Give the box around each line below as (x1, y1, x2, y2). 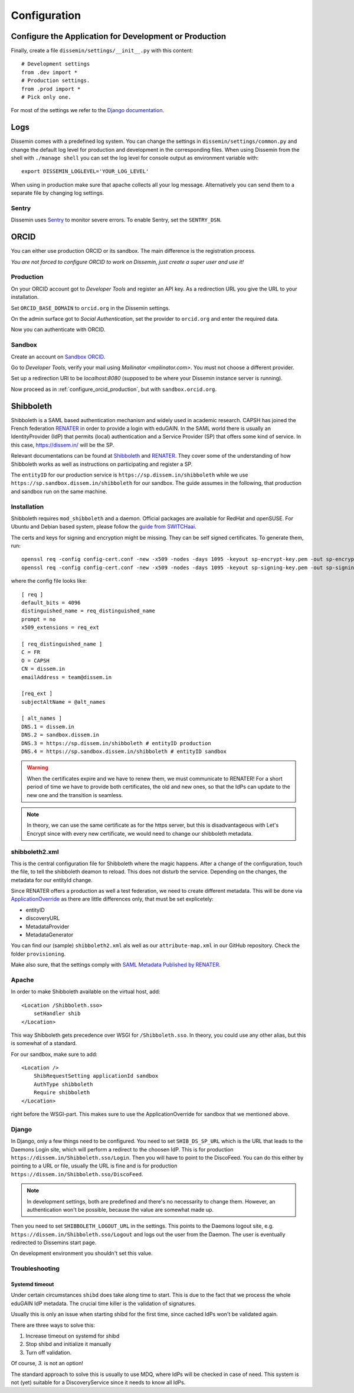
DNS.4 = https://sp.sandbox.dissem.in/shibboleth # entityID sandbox (21, 748, 227, 755)
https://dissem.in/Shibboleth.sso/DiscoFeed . (11, 1170, 144, 1177)
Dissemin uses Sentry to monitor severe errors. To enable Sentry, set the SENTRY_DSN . (11, 216, 222, 224)
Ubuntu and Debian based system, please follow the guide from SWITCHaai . (11, 523, 197, 530)
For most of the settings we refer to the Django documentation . (11, 107, 165, 114)
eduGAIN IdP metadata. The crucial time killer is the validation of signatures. (11, 1300, 196, 1307)
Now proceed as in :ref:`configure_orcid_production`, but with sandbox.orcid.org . (11, 386, 217, 393)
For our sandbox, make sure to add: (11, 1051, 97, 1058)
